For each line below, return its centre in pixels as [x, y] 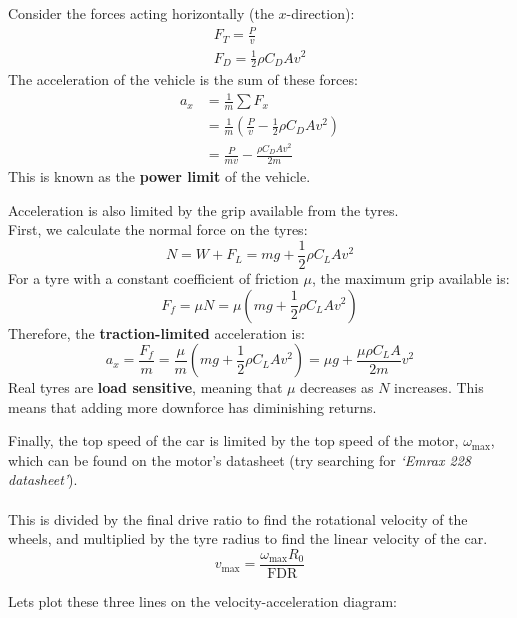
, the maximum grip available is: [411, 277]
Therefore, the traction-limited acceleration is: [156, 332]
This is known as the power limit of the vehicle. [159, 176]
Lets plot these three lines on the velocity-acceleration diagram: [203, 600]
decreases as [337, 387]
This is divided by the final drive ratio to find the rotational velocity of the [238, 518]
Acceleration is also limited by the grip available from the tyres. [203, 209]
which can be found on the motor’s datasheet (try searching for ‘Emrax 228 [239, 459]
